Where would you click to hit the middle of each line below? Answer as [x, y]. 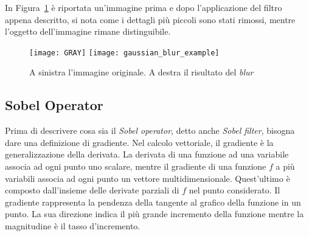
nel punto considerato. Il [234, 190]
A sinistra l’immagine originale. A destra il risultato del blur [141, 72]
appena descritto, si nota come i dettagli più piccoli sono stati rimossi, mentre [150, 19]
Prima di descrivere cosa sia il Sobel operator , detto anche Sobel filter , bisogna [150, 130]
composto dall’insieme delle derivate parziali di [92, 190]
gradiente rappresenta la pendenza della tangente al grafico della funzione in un [153, 202]
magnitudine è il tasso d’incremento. [73, 225]
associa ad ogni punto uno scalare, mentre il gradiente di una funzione [136, 166]
